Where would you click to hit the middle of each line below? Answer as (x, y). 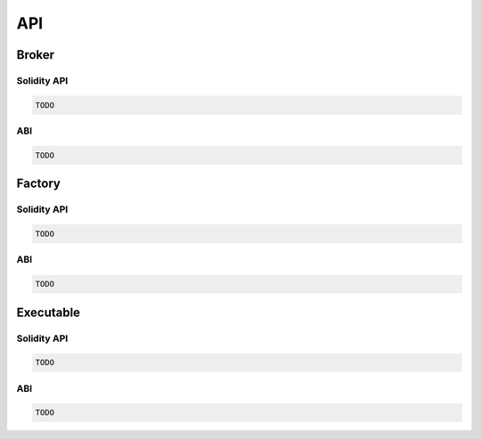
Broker (36, 55)
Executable (48, 312)
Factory (39, 184)
